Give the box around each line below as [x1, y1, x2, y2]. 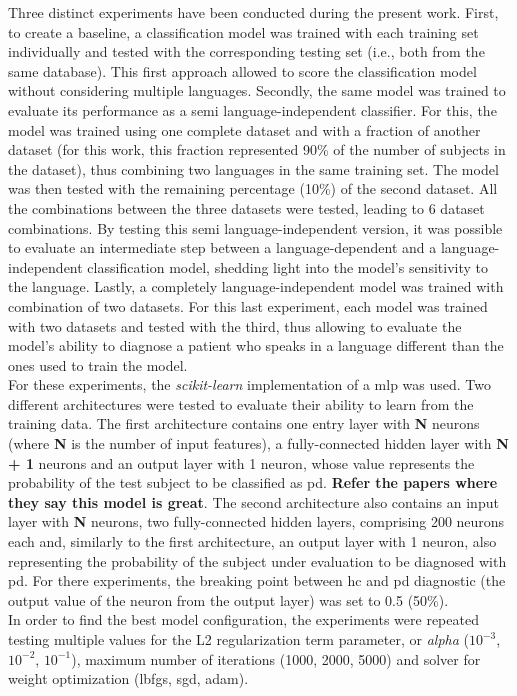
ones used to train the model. [8, 354, 188, 375]
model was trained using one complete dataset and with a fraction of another [8, 119, 481, 140]
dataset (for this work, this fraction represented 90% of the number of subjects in [8, 139, 506, 160]
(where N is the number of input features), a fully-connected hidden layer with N [8, 433, 509, 454]
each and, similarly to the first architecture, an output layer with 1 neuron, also [8, 531, 497, 552]
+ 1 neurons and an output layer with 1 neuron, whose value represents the [8, 452, 475, 473]
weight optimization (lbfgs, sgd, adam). [8, 668, 249, 689]
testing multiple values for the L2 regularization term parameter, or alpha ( [8, 629, 469, 649]
